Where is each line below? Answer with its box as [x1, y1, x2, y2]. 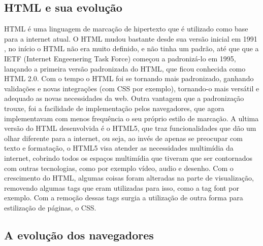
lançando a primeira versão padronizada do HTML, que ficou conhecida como [4, 63, 246, 74]
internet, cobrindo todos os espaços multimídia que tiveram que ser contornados [4, 152, 253, 163]
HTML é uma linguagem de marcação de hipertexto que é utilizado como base [4, 23, 248, 34]
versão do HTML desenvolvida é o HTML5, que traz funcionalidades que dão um [4, 123, 256, 133]
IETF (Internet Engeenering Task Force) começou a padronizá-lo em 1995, [4, 53, 236, 63]
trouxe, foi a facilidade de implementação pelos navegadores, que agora [4, 102, 224, 113]
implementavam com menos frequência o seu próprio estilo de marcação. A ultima [4, 113, 259, 123]
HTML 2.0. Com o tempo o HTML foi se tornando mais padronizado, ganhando [4, 73, 254, 84]
